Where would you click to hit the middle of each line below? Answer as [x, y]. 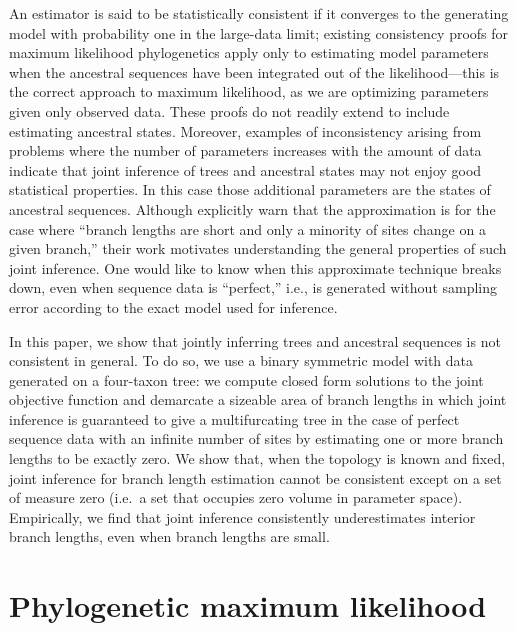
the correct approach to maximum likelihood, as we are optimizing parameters [249, 91]
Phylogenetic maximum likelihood [248, 605]
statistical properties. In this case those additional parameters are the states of [250, 189]
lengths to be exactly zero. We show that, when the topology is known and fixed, [257, 458]
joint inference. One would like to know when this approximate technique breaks [255, 267]
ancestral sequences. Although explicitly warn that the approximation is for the [252, 208]
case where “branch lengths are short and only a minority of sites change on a [247, 228]
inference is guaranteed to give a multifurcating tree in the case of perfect [234, 418]
